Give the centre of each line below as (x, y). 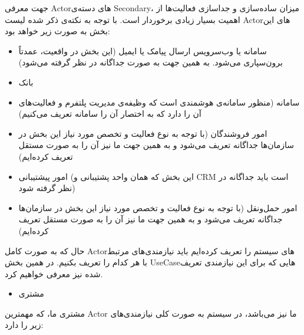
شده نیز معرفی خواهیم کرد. (54, 273)
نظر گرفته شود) (47, 188)
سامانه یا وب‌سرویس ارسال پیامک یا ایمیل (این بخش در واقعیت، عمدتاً (143, 50)
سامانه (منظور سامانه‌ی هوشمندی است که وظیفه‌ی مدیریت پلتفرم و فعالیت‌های (159, 102)
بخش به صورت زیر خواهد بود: (57, 31)
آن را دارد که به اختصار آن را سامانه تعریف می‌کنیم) (110, 114)
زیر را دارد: (24, 325)
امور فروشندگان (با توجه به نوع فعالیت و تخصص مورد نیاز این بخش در (143, 133)
